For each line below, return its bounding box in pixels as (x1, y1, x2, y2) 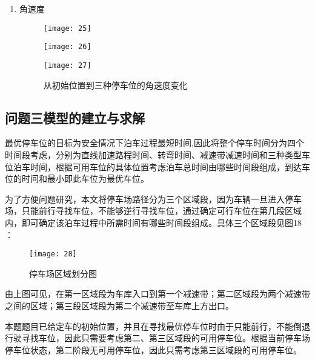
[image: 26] (43, 42, 91, 52)
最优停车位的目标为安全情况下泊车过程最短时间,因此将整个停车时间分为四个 (5, 136, 304, 149)
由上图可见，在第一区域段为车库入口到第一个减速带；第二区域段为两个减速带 (5, 287, 310, 300)
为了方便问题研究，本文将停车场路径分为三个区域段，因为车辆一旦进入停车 (5, 192, 302, 205)
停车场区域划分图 (29, 267, 97, 279)
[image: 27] (43, 61, 91, 70)
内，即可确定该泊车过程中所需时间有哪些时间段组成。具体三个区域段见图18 (5, 216, 302, 228)
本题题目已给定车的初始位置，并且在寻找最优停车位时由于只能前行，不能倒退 (5, 319, 310, 332)
